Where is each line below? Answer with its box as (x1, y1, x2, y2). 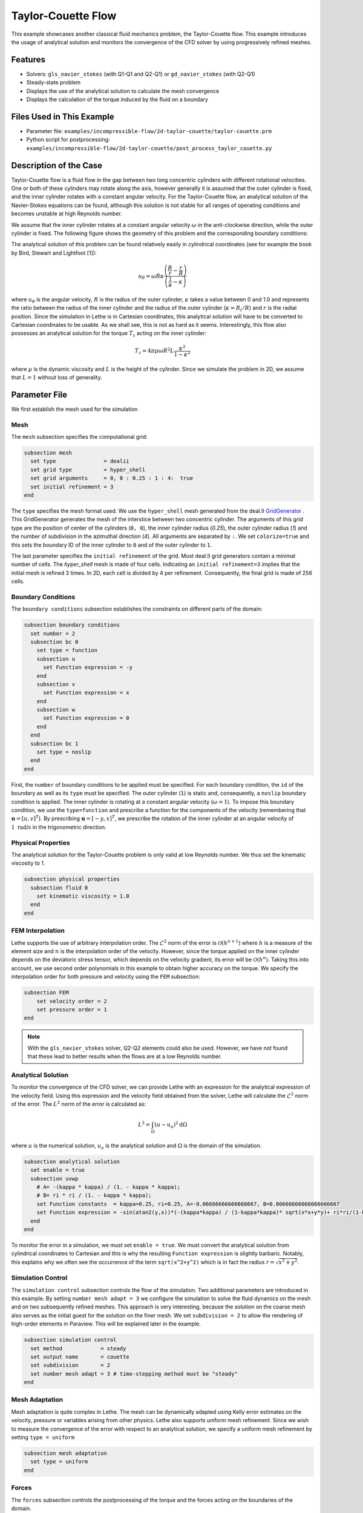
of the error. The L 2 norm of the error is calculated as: (11, 1100, 146, 1108)
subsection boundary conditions (24, 622, 120, 629)
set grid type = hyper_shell (30, 466, 145, 473)
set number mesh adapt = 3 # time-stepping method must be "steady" (30, 1370, 238, 1377)
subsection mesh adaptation (24, 1450, 107, 1457)
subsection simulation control (24, 1336, 117, 1344)
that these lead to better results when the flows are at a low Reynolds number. (27, 1053, 222, 1060)
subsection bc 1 (30, 740, 79, 747)
